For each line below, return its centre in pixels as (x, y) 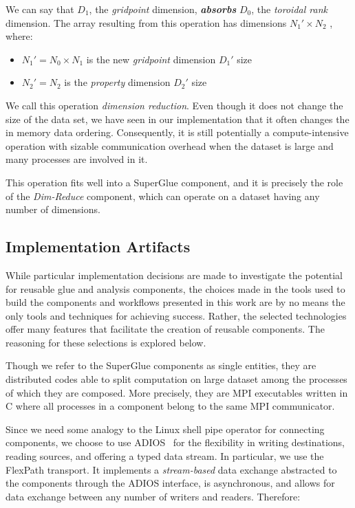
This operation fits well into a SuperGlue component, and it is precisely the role (174, 182)
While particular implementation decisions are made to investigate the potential (174, 275)
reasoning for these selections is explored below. (106, 342)
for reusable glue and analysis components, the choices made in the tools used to (175, 288)
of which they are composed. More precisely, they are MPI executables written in (177, 392)
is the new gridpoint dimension (151, 59)
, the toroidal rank (289, 9)
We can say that (40, 9)
